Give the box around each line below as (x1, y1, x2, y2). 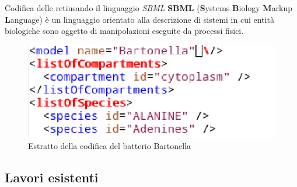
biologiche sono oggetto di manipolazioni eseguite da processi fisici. (5, 25, 244, 37)
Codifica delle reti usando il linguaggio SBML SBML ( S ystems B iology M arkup (5, 2, 293, 13)
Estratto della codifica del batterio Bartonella (28, 140, 191, 152)
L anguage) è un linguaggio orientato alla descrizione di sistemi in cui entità (5, 13, 274, 25)
